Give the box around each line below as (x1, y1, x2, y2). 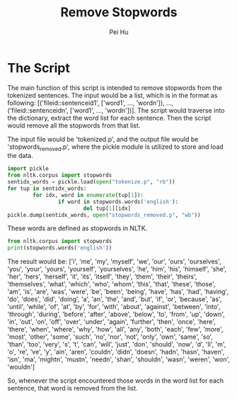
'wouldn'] (7, 363, 35, 371)
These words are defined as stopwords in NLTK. (7, 224, 148, 232)
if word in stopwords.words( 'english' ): (57, 198, 179, 206)
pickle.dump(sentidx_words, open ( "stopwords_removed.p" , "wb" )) (7, 211, 201, 218)
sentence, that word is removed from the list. (7, 384, 138, 393)
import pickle (7, 165, 50, 172)
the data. (7, 152, 33, 160)
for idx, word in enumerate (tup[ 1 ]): (33, 191, 144, 198)
